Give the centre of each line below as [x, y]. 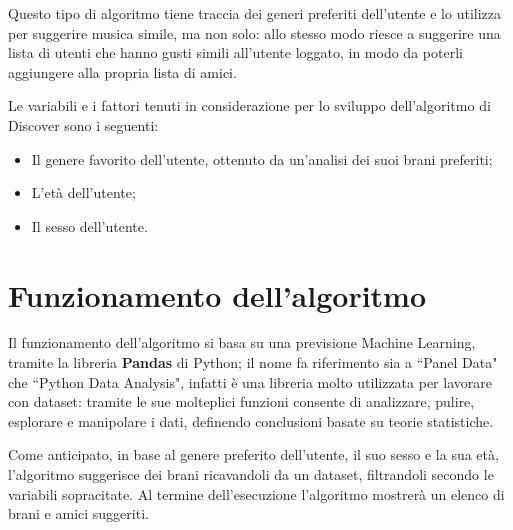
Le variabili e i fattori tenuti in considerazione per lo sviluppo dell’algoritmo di [249, 105]
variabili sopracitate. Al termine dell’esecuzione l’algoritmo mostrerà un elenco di [256, 493]
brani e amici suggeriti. [78, 513]
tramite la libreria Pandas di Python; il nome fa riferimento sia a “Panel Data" [253, 362]
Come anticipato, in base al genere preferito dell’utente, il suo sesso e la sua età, [253, 454]
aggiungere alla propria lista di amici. [122, 71]
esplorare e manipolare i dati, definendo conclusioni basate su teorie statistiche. [251, 420]
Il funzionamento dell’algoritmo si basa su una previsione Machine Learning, [242, 342]
